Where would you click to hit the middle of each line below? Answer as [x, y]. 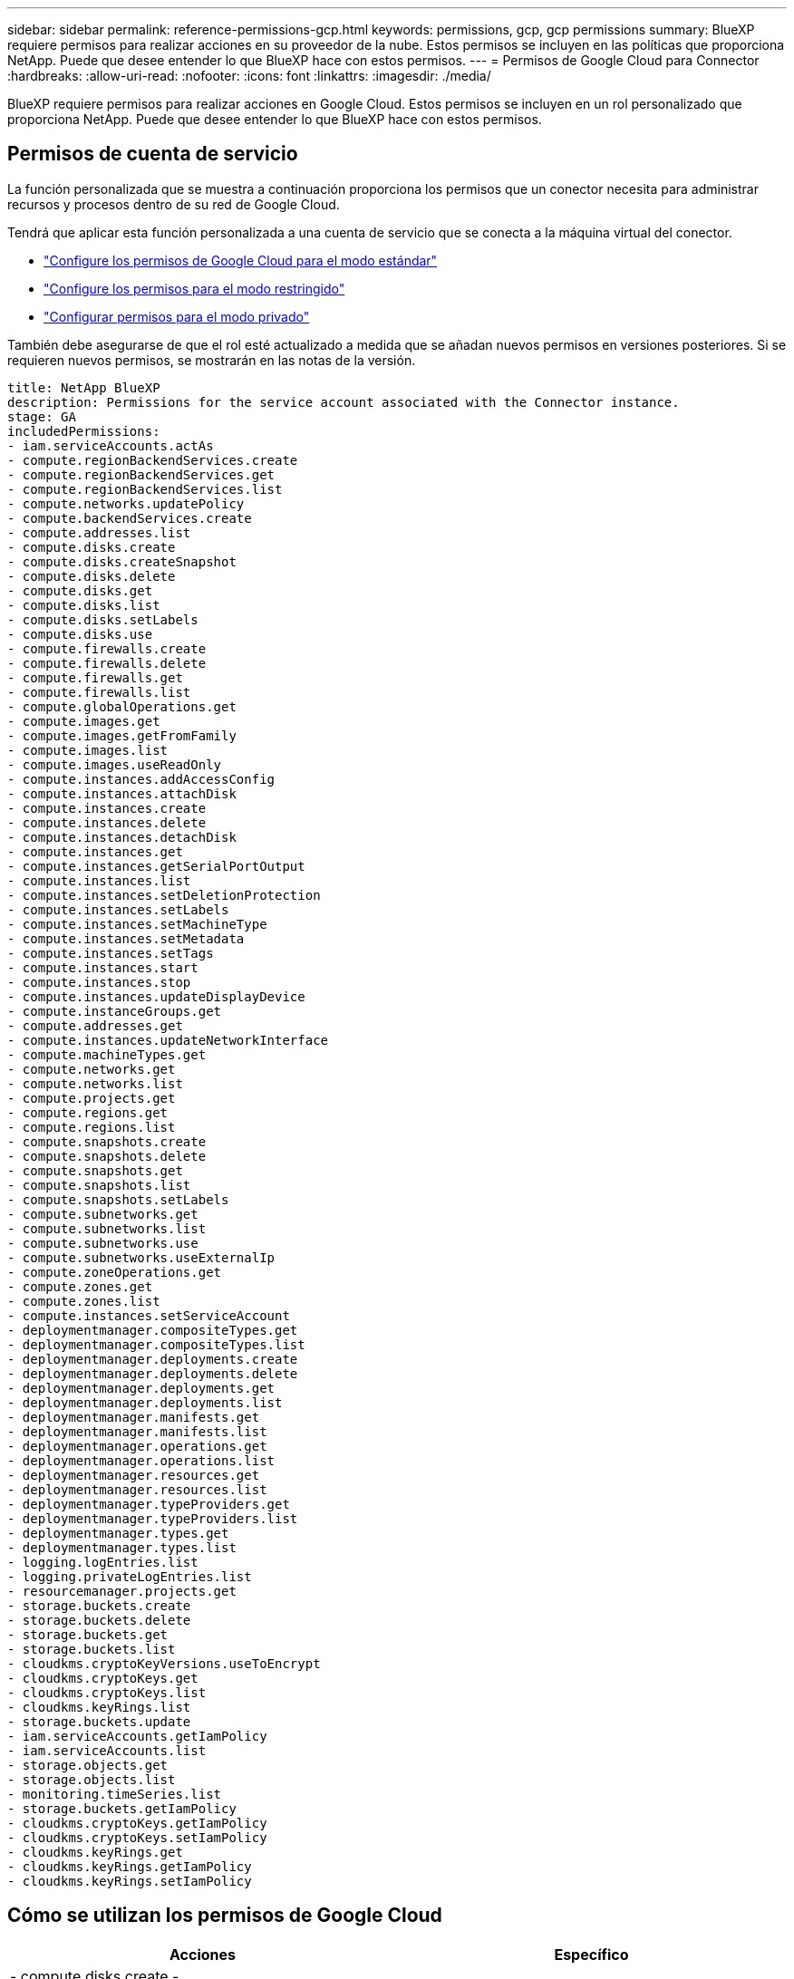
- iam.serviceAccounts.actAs [111, 445]
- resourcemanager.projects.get [122, 1591]
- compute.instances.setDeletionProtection [164, 895]
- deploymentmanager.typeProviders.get [149, 1504]
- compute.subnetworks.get [103, 1214]
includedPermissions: [84, 431]
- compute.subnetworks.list [107, 1228]
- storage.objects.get [88, 1765]
